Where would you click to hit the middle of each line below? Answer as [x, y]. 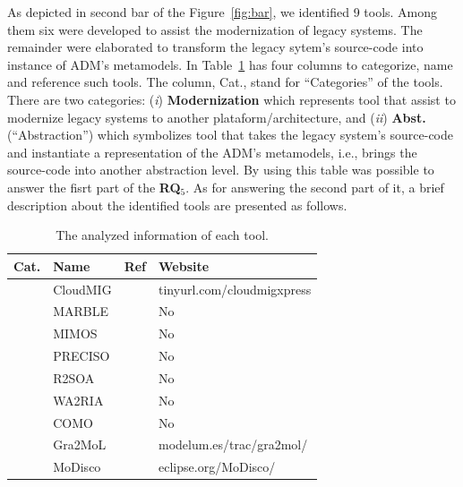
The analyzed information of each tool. [162, 235]
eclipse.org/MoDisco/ [217, 467]
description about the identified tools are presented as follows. [177, 205]
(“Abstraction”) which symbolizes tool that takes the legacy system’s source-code [231, 135]
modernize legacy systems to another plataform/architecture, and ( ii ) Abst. [217, 117]
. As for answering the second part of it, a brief [315, 187]
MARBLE [81, 311]
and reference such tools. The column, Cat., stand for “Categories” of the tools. [225, 82]
